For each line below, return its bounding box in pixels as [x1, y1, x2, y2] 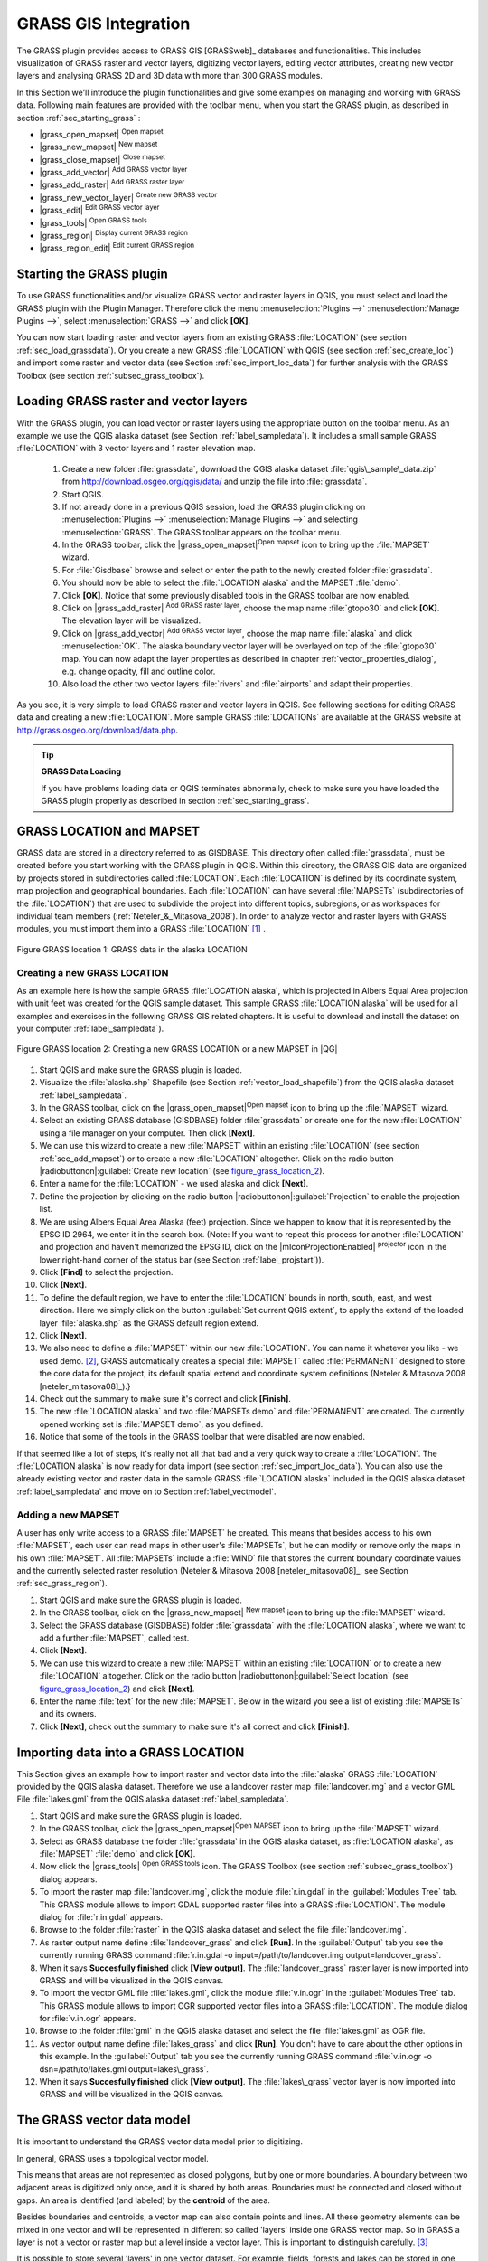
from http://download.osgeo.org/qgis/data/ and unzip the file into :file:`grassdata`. [61, 476, 368, 487]
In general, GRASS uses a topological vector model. [16, 2152, 210, 2163]
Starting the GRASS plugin [16, 267, 169, 282]
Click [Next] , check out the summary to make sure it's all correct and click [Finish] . [39, 1721, 350, 1732]
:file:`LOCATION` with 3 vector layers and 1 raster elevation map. [16, 443, 257, 454]
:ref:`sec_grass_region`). [16, 1578, 108, 1589]
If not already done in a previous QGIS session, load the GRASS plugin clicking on [61, 501, 366, 512]
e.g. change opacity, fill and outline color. [61, 666, 216, 676]
